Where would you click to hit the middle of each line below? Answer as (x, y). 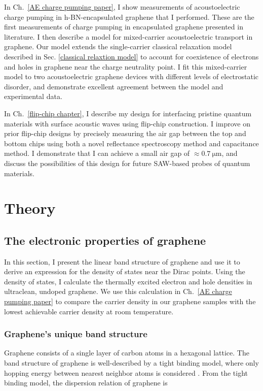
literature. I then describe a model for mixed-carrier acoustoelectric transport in (128, 36)
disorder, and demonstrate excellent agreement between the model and (114, 86)
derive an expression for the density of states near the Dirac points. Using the (125, 271)
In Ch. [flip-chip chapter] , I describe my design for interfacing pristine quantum (128, 113)
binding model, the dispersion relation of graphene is (86, 383)
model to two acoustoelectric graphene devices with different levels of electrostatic (131, 76)
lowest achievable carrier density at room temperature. (89, 311)
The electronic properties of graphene (105, 240)
